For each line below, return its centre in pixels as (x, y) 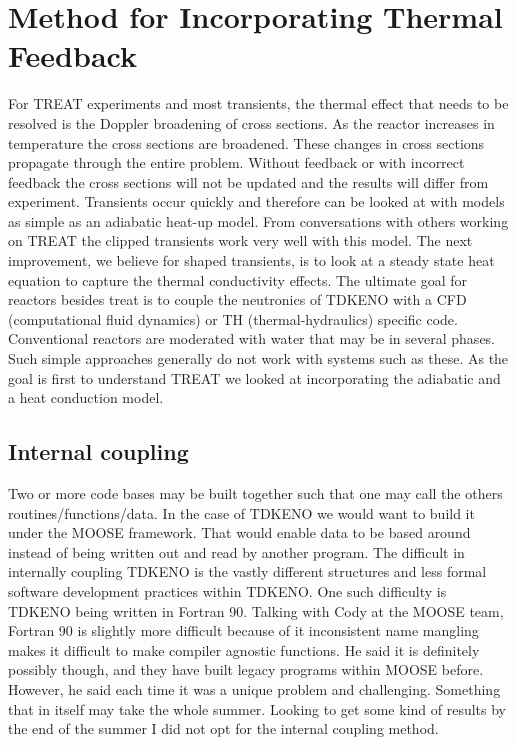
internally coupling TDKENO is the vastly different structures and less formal (247, 571)
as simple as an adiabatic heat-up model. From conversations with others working (258, 220)
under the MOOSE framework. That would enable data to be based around (239, 532)
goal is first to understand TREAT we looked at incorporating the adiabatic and (254, 377)
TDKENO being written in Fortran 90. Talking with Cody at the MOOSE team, (256, 610)
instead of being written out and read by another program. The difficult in (236, 551)
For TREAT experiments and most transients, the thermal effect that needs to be (258, 103)
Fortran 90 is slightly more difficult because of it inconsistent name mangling (243, 630)
